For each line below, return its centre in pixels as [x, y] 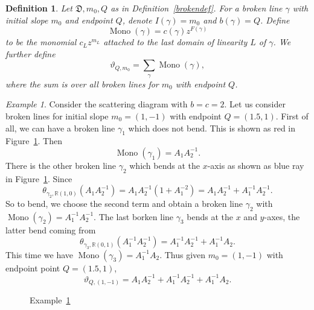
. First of [292, 115]
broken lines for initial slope [57, 115]
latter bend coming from [51, 229]
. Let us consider [255, 104]
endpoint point [33, 267]
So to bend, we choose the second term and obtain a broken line [124, 203]
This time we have [40, 254]
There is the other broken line [61, 165]
